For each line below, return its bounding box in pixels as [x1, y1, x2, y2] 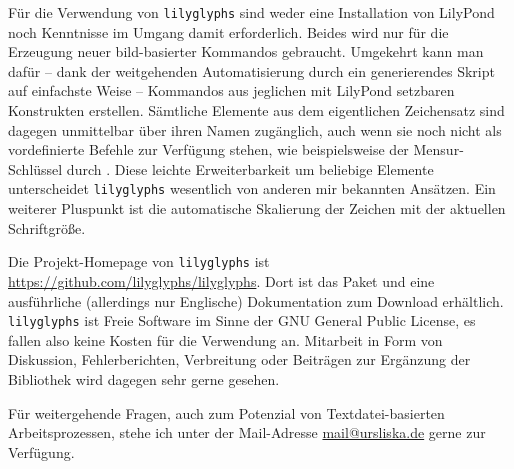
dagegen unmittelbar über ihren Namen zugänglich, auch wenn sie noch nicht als [8, 119, 502, 140]
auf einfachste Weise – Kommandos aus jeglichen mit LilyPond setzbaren [8, 80, 455, 101]
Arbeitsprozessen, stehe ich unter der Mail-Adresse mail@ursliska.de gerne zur [8, 422, 486, 443]
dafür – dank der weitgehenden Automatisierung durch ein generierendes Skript [8, 60, 495, 81]
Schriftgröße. [8, 217, 86, 238]
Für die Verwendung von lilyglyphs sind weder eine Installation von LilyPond [8, 2, 495, 22]
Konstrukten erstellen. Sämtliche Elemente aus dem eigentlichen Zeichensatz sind [8, 100, 505, 121]
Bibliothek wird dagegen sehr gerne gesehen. [8, 368, 280, 389]
